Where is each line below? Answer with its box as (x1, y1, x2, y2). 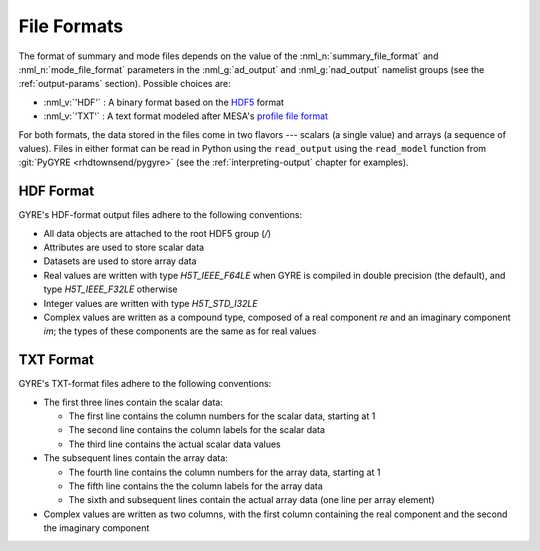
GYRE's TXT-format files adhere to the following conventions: (18, 378, 272, 390)
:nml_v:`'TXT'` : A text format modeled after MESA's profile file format (43, 110, 329, 122)
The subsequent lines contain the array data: (43, 452, 229, 464)
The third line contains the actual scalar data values (68, 438, 282, 450)
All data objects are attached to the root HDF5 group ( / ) (43, 227, 272, 239)
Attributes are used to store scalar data (43, 241, 205, 253)
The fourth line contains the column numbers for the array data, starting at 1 (68, 466, 381, 478)
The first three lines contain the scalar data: (43, 396, 224, 408)
